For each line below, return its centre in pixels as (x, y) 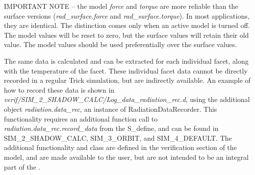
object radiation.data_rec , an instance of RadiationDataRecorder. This (111, 109)
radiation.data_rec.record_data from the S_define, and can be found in (111, 128)
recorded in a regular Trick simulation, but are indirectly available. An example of (127, 80)
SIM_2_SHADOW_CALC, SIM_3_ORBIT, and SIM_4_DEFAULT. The (118, 137)
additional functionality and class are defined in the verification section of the (120, 147)
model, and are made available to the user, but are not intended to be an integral (126, 157)
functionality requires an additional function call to (81, 118)
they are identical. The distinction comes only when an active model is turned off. (127, 25)
